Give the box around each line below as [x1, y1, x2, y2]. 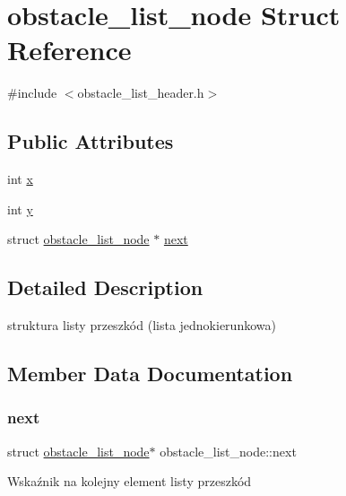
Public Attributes [7, 127, 174, 155]
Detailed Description [7, 274, 203, 301]
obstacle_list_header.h [77, 83, 204, 102]
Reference [7, 31, 132, 68]
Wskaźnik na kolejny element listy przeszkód [7, 472, 252, 491]
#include [7, 83, 57, 102]
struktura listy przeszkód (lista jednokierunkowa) [7, 316, 276, 335]
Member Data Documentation [7, 360, 293, 387]
